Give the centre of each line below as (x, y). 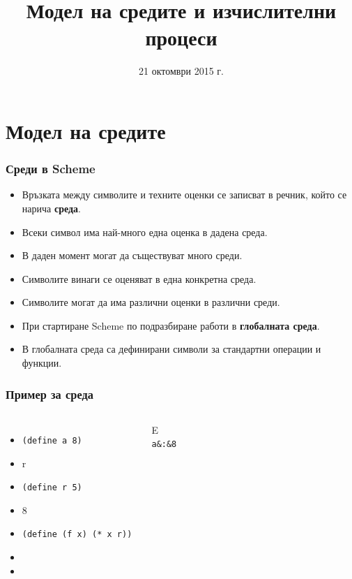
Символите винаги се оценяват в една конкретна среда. (139, 278)
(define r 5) (52, 488)
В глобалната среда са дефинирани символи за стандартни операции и (171, 349)
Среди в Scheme (51, 169)
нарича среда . (51, 208)
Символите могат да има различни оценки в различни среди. (151, 302)
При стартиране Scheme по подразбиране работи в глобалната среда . (171, 325)
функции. (42, 363)
